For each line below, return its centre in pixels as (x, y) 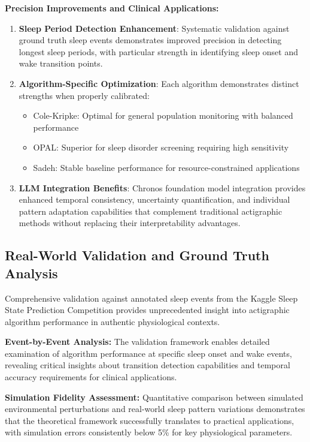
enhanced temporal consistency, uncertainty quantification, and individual (154, 199)
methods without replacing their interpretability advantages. (130, 223)
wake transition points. (61, 63)
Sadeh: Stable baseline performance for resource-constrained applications (166, 167)
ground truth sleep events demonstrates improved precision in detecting (150, 40)
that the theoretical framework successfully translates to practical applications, (150, 420)
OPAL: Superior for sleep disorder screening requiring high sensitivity (161, 147)
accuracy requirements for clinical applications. (91, 377)
